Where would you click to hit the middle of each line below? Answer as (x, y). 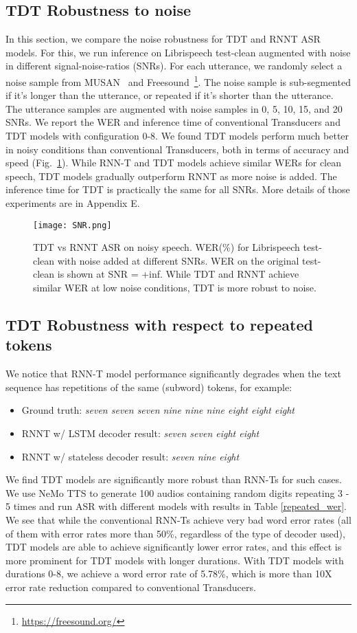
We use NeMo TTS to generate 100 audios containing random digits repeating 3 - (177, 492)
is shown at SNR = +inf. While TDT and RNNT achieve (178, 274)
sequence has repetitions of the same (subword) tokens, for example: (149, 387)
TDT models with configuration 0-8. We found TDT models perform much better (177, 136)
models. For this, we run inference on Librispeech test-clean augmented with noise (178, 52)
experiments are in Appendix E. (73, 202)
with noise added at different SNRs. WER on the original (178, 260)
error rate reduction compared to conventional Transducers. (131, 587)
